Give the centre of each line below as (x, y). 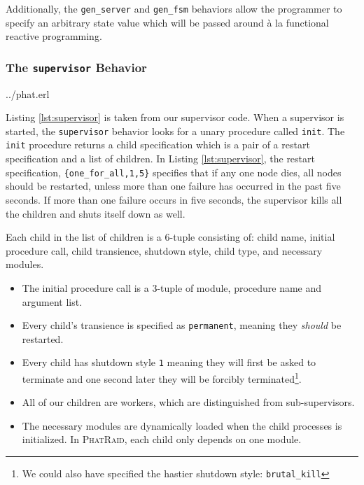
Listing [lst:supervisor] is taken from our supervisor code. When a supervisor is (175, 117)
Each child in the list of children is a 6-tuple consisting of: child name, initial (170, 237)
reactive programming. (54, 36)
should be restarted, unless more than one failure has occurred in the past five (173, 186)
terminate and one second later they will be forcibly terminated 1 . (162, 378)
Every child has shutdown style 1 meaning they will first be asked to (169, 362)
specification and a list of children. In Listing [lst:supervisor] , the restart (160, 159)
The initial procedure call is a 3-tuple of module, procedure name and (172, 287)
